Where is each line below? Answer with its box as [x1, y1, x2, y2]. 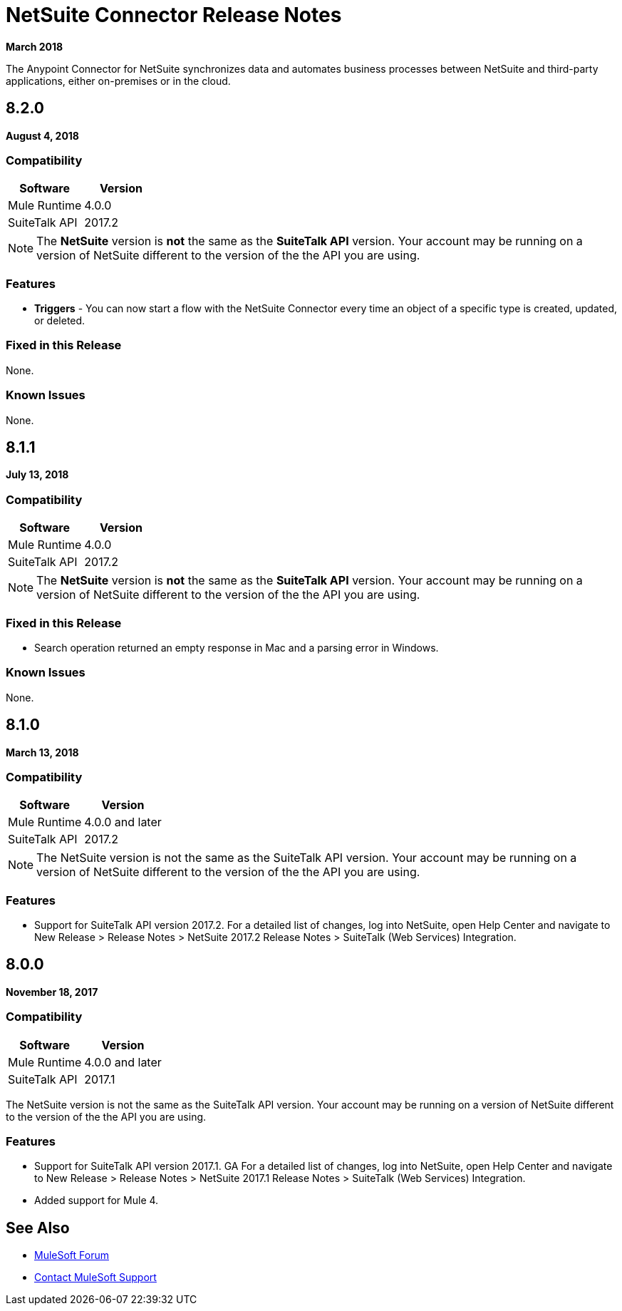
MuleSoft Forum [34, 1249, 109, 1262]
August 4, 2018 [6, 129, 79, 142]
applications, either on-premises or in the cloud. [6, 74, 231, 87]
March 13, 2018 [6, 746, 79, 759]
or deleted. [34, 314, 85, 327]
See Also [6, 1218, 70, 1237]
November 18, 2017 [6, 985, 98, 998]
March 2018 [6, 40, 63, 53]
